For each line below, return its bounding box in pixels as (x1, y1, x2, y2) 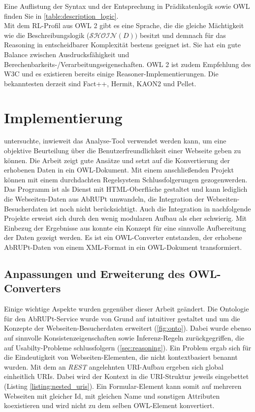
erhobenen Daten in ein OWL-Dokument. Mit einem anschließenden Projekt (4, 165, 234, 175)
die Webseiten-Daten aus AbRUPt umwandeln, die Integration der (4, 194, 204, 204)
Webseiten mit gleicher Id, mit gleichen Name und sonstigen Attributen (4, 390, 220, 401)
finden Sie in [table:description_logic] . (4, 10, 119, 21)
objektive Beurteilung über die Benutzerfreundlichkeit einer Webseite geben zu (4, 145, 241, 156)
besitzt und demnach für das (139, 30, 226, 40)
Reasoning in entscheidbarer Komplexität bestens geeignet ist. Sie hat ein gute (4, 39, 241, 50)
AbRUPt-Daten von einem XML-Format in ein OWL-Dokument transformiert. (4, 242, 242, 252)
